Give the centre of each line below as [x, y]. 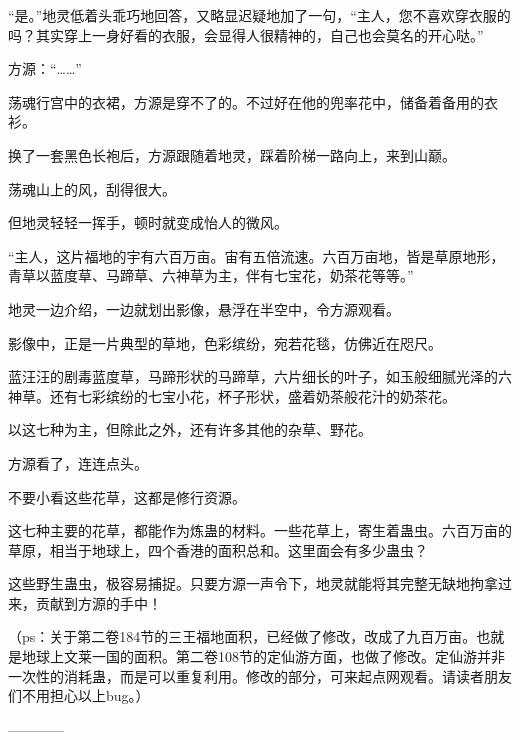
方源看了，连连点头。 [78, 462]
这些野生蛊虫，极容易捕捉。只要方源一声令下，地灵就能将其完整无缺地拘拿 [253, 583]
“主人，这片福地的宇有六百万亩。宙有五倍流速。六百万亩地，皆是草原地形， [256, 255]
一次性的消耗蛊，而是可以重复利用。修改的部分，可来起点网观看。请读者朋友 [260, 675]
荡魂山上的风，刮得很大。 [92, 188]
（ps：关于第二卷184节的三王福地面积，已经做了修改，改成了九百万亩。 [242, 636]
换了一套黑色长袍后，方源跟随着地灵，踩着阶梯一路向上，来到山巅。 [232, 154]
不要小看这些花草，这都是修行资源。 [127, 496]
